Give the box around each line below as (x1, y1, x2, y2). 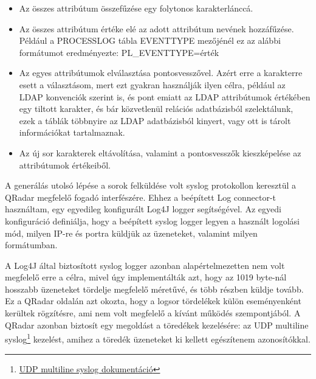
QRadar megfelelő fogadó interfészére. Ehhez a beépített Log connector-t (5, 190, 276, 203)
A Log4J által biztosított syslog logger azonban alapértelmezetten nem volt (5, 259, 285, 271)
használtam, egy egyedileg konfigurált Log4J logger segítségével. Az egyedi (5, 203, 281, 215)
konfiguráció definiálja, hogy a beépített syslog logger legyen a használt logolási (5, 214, 300, 227)
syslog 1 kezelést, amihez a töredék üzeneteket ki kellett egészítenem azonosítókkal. (5, 331, 311, 345)
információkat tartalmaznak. (19, 126, 125, 139)
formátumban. (5, 238, 58, 251)
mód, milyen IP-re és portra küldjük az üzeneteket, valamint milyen (5, 226, 258, 239)
